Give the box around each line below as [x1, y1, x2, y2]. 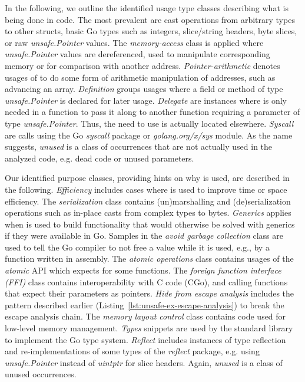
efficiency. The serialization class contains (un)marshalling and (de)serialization [5, 195, 291, 207]
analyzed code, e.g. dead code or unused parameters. [5, 152, 194, 164]
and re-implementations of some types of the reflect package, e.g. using [5, 345, 260, 357]
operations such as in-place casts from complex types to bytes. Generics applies [5, 206, 291, 219]
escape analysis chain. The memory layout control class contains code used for [5, 310, 286, 322]
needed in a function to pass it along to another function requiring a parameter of [5, 106, 300, 118]
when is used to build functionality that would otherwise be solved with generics [5, 218, 295, 230]
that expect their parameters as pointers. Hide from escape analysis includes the [5, 287, 294, 299]
